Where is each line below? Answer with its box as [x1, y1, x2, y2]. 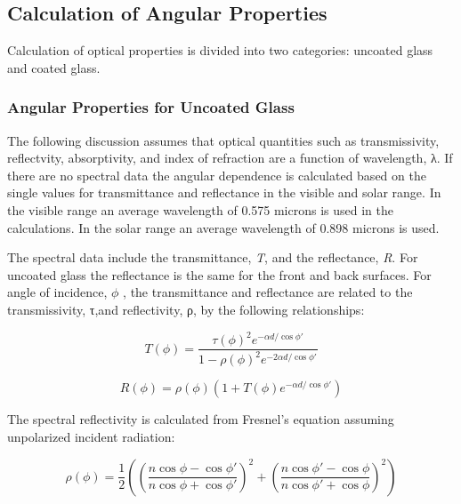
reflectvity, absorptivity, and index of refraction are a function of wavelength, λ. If [7, 148, 453, 167]
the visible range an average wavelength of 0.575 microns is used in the [7, 200, 393, 219]
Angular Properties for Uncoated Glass [7, 96, 295, 118]
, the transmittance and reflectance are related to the [123, 283, 413, 301]
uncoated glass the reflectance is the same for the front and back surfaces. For [7, 265, 432, 284]
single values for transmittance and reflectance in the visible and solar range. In [7, 183, 441, 202]
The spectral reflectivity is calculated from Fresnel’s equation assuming [7, 410, 394, 428]
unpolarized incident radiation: [7, 428, 175, 446]
